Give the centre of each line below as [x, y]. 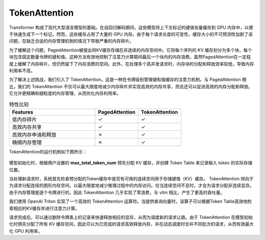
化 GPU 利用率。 [26, 231]
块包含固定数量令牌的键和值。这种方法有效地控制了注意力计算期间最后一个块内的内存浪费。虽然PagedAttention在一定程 [130, 57]
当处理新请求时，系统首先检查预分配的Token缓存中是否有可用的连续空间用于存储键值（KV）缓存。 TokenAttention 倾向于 [131, 179]
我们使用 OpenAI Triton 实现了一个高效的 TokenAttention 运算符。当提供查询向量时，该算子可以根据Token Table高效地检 [131, 201]
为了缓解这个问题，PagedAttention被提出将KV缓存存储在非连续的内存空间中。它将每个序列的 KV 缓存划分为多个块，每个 [131, 50]
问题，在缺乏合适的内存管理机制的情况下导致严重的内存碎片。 [71, 41]
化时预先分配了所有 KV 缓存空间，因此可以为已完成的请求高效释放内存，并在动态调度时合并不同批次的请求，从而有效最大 [131, 224]
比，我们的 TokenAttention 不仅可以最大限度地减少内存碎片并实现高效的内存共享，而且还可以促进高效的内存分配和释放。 [131, 86]
